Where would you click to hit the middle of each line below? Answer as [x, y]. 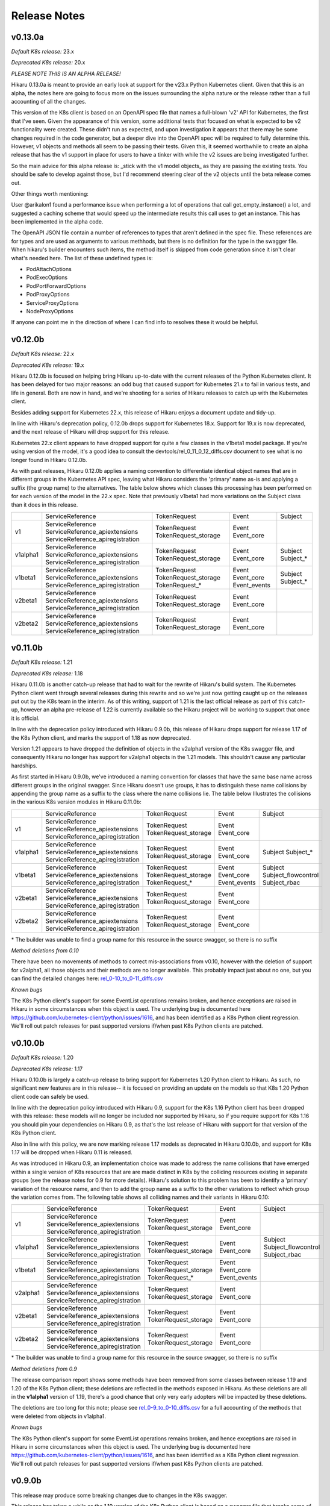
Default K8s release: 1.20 [42, 1058]
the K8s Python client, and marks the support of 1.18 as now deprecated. [101, 737]
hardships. [24, 766]
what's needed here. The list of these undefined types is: [82, 258]
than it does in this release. [45, 505]
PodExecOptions [47, 278]
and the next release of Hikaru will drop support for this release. [90, 432]
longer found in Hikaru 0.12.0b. [49, 460]
